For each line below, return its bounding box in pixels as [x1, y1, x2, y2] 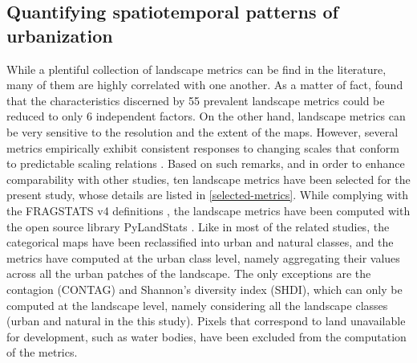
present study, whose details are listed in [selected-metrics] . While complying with [6, 186, 409, 203]
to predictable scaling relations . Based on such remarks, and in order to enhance [6, 155, 405, 172]
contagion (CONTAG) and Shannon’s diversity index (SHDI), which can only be [6, 280, 403, 297]
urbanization [6, 22, 113, 47]
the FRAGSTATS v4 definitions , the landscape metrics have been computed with [6, 202, 411, 218]
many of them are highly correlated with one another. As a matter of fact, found [6, 76, 403, 93]
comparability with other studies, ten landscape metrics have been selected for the [6, 170, 411, 187]
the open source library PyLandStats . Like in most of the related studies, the [6, 218, 390, 235]
